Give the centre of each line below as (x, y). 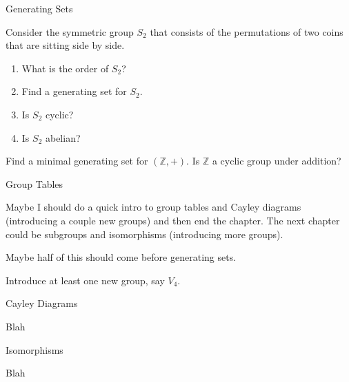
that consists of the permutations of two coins (247, 31)
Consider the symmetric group (70, 31)
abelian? (63, 137)
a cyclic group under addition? (277, 161)
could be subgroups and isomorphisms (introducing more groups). (144, 234)
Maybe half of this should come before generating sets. (121, 257)
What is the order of (65, 68)
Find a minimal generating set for (77, 161)
